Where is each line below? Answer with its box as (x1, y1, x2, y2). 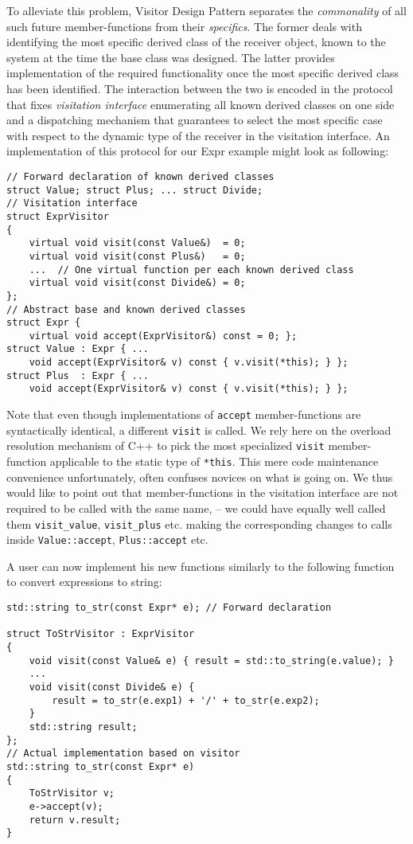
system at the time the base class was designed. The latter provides (6, 49, 335, 65)
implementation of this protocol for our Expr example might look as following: (6, 143, 389, 159)
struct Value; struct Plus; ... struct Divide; (6, 184, 263, 196)
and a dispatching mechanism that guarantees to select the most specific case (6, 111, 383, 128)
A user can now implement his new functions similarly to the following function (6, 557, 395, 574)
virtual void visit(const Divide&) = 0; (29, 277, 246, 289)
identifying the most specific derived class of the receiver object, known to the (6, 33, 386, 50)
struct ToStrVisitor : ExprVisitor (6, 628, 195, 640)
